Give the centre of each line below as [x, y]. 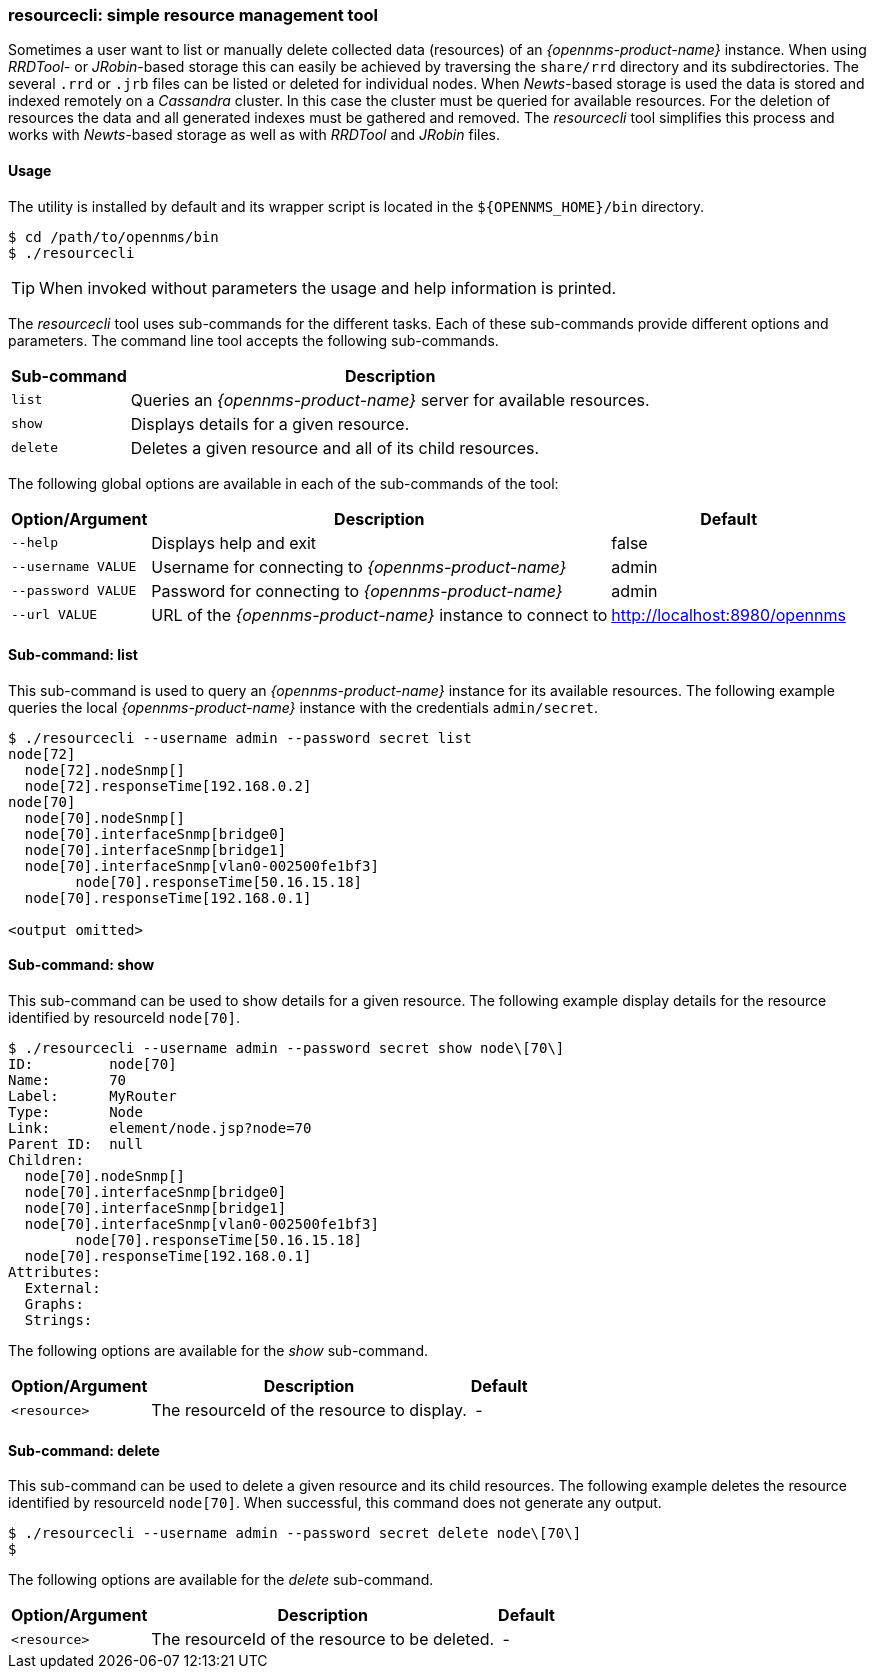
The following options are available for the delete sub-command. [221, 1580]
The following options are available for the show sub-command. [218, 1351]
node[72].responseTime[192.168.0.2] [168, 785]
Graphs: [54, 1304]
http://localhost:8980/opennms [728, 614]
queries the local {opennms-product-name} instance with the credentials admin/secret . [303, 707]
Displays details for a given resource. [270, 423]
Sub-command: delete [84, 1450]
